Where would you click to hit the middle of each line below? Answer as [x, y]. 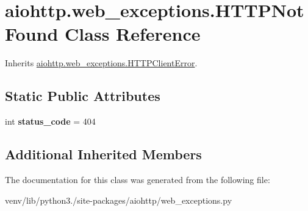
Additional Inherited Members [103, 154]
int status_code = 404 [50, 121]
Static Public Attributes [83, 96]
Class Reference [133, 34]
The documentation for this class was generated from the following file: [138, 179]
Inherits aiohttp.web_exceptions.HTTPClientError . [101, 63]
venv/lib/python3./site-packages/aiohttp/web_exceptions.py [119, 200]
